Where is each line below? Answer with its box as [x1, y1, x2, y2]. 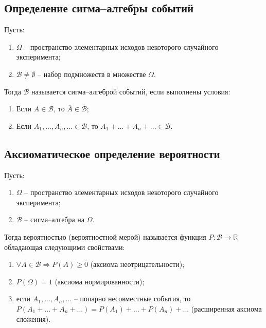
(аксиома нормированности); [55, 276, 145, 286]
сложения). [16, 313, 51, 324]
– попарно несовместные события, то [74, 293, 191, 304]
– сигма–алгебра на [24, 214, 85, 225]
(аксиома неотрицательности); [90, 259, 185, 269]
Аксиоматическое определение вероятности [4, 145, 220, 161]
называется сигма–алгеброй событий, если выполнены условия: [31, 86, 230, 97]
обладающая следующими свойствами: [4, 241, 125, 252]
